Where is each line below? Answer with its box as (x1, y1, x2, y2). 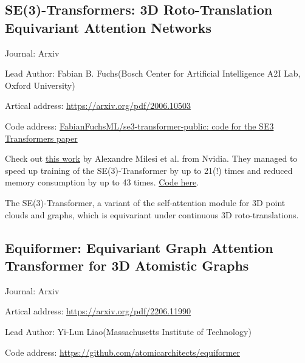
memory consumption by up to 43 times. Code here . (5, 176, 199, 188)
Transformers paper (5, 131, 78, 144)
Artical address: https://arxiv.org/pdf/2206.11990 (5, 305, 191, 317)
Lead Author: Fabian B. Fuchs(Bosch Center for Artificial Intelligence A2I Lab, (5, 67, 301, 80)
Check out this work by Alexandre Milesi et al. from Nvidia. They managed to (5, 152, 298, 165)
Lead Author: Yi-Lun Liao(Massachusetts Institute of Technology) (5, 325, 252, 337)
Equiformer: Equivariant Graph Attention (5, 238, 273, 257)
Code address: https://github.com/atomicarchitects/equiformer (5, 345, 241, 358)
